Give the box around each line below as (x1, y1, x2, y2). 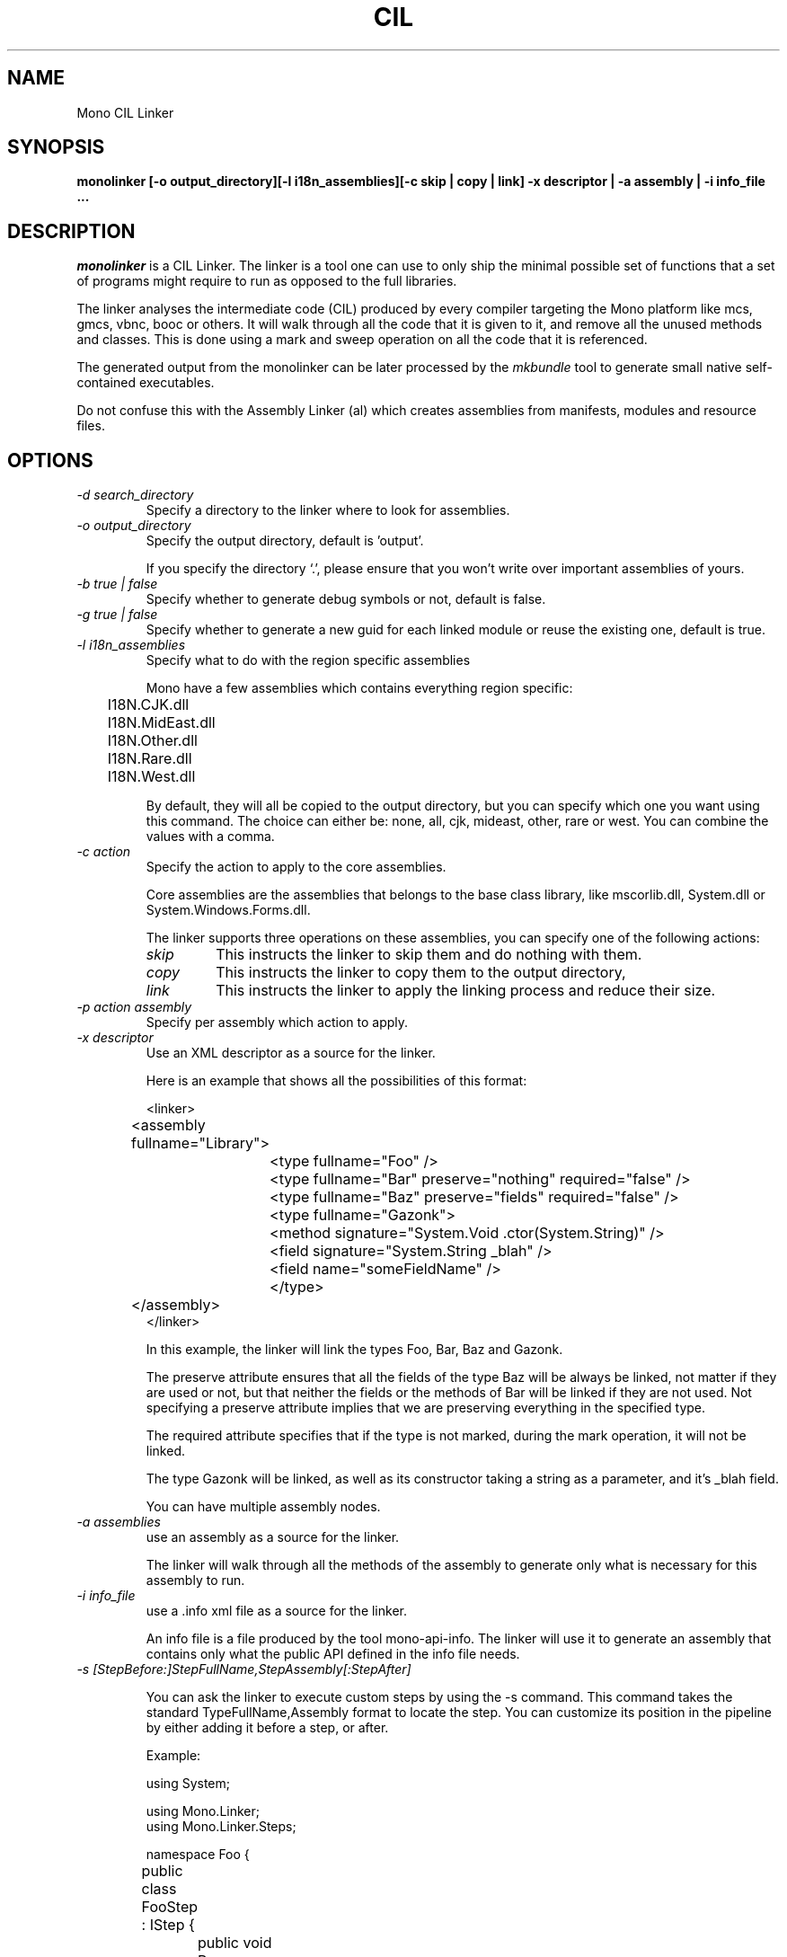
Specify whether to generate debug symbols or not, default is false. (146, 591, 546, 607)
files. (76, 418, 105, 434)
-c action (76, 844, 131, 860)
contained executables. (76, 375, 215, 391)
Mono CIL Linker (76, 104, 174, 120)
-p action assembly (76, 999, 192, 1015)
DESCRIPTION (7, 219, 136, 243)
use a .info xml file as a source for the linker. (146, 1603, 407, 1619)
